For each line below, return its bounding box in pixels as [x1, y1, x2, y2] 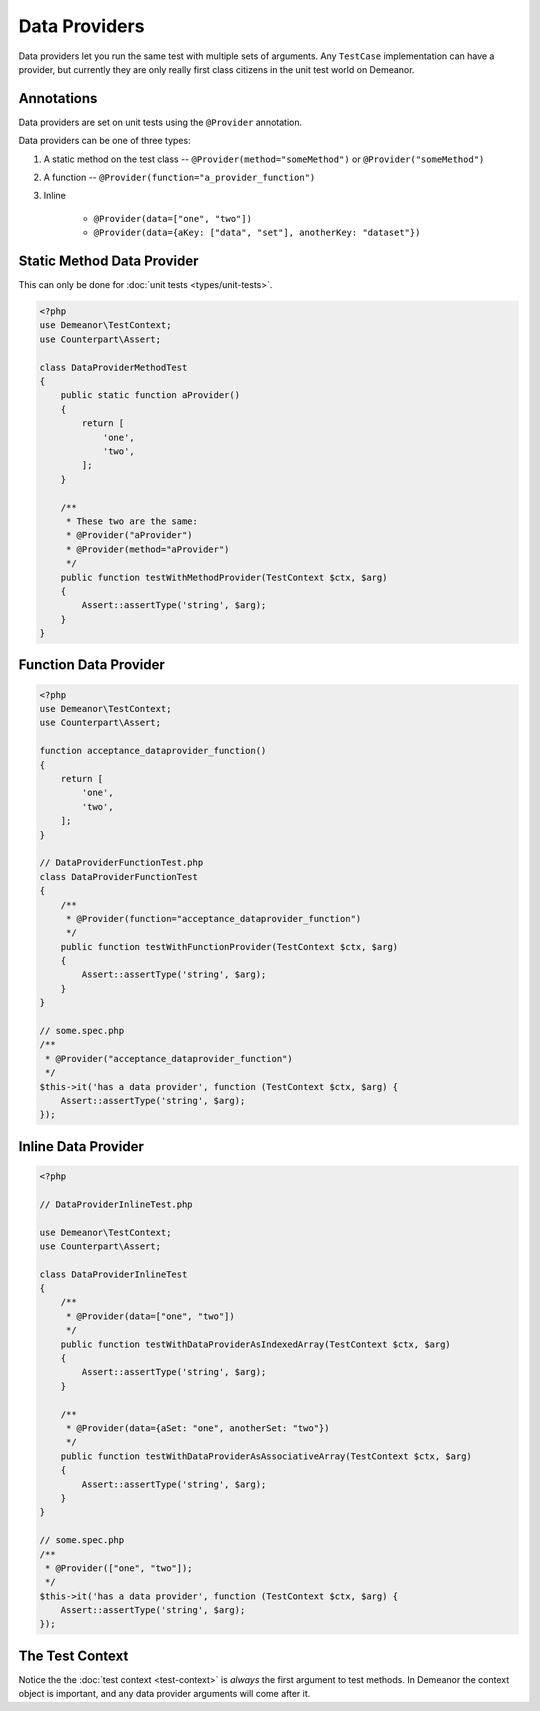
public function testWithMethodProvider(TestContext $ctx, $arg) [60, 571, 388, 583]
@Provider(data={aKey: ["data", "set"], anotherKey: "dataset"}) [93, 227, 421, 239]
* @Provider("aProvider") [65, 530, 194, 541]
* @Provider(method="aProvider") [65, 543, 230, 555]
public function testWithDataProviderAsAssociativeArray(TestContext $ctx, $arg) [60, 1450, 472, 1462]
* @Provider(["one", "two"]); [45, 1562, 194, 1574]
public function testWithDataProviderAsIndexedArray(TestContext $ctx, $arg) [60, 1338, 452, 1350]
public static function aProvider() [60, 390, 240, 401]
